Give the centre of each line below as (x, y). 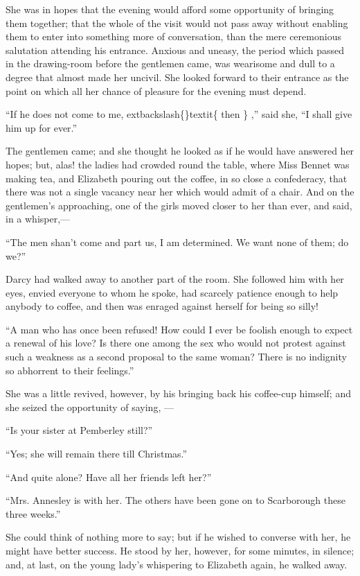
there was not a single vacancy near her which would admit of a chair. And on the (180, 192)
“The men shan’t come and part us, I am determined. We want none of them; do (177, 242)
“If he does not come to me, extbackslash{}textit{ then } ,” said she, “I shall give (179, 114)
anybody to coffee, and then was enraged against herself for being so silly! (162, 306)
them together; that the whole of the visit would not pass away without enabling (177, 23)
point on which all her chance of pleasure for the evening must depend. (156, 90)
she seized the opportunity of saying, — (90, 407)
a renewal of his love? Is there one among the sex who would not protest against (176, 343)
